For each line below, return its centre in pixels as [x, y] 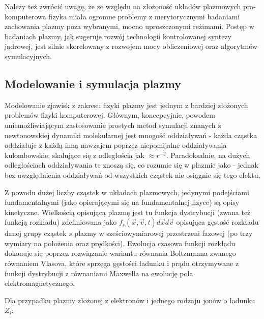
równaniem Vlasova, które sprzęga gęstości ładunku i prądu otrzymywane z [122, 263]
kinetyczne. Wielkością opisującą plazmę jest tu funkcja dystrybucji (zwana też [128, 212]
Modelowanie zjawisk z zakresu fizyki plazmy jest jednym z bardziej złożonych [126, 105]
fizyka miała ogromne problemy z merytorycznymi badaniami [144, 16]
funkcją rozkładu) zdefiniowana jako [61, 222]
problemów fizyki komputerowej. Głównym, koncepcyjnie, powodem [110, 115]
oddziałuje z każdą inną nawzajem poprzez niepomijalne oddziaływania [116, 145]
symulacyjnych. [28, 56]
